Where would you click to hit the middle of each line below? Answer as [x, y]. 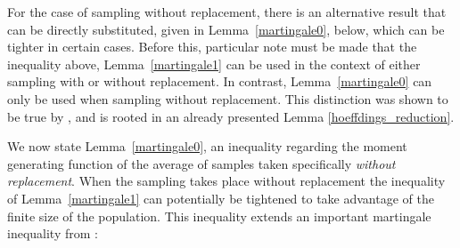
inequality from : [53, 233]
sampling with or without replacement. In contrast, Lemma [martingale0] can [220, 81]
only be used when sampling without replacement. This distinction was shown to [228, 98]
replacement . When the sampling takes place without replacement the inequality [226, 181]
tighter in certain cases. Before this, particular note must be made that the [212, 47]
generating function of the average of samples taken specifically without [201, 163]
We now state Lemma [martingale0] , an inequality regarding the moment [207, 146]
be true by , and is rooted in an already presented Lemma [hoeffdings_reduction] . [231, 116]
